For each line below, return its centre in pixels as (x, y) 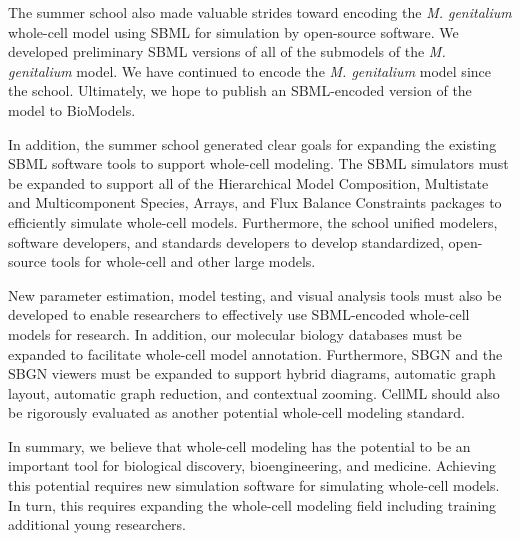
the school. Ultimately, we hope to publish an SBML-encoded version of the (240, 90)
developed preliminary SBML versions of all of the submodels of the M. (227, 51)
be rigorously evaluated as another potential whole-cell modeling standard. (236, 412)
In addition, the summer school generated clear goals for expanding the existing (252, 143)
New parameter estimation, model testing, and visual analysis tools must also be (255, 294)
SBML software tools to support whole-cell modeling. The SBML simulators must (258, 163)
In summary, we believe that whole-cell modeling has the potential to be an (239, 445)
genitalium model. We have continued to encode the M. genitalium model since (249, 70)
